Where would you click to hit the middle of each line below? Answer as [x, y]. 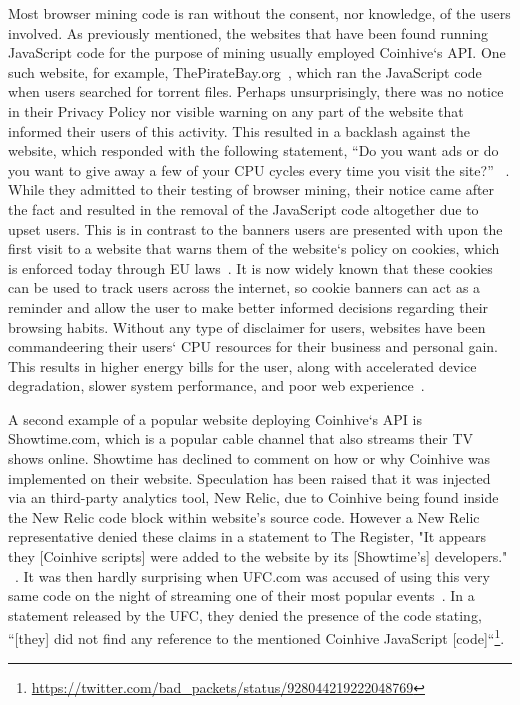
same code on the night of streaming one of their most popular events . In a [241, 595]
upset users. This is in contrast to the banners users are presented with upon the [255, 228]
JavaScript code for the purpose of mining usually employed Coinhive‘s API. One [257, 52]
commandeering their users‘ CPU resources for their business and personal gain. [253, 346]
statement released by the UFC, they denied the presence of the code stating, [245, 614]
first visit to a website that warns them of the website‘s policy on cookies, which [254, 248]
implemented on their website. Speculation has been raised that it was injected [249, 477]
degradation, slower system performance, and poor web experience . [216, 385]
